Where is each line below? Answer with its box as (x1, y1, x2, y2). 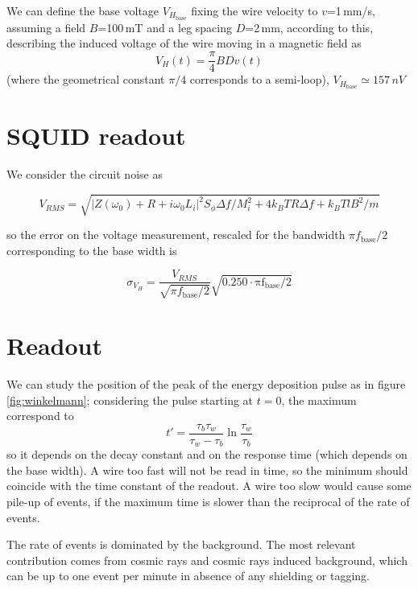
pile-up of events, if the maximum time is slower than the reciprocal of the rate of (6, 493, 410, 510)
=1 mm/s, (326, 2, 375, 19)
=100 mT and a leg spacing (97, 19, 232, 35)
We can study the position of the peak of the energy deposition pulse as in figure (6, 376, 406, 392)
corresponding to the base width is (6, 241, 177, 258)
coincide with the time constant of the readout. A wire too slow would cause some (6, 477, 412, 494)
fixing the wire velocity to (191, 2, 318, 19)
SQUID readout (6, 119, 186, 152)
